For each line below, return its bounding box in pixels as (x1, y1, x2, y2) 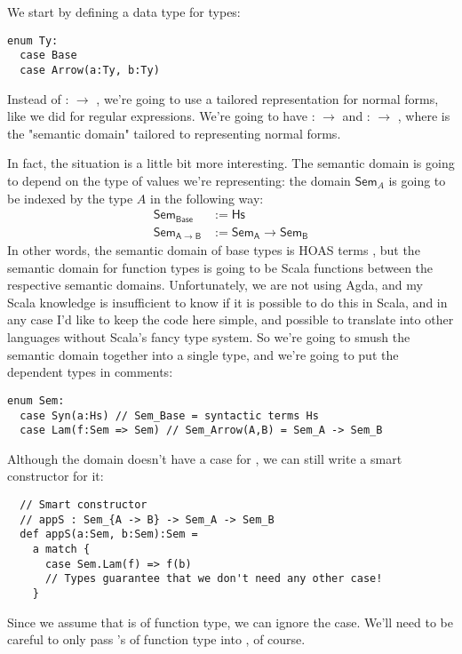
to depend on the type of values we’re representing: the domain (7, 171, 351, 189)
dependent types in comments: (7, 363, 173, 381)
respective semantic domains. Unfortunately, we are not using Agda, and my (7, 275, 423, 294)
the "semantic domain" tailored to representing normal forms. (7, 124, 341, 142)
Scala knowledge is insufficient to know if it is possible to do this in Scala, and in (7, 292, 448, 311)
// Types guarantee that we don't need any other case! (44, 572, 383, 586)
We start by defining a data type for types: (7, 3, 241, 20)
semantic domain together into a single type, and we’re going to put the (7, 345, 399, 363)
